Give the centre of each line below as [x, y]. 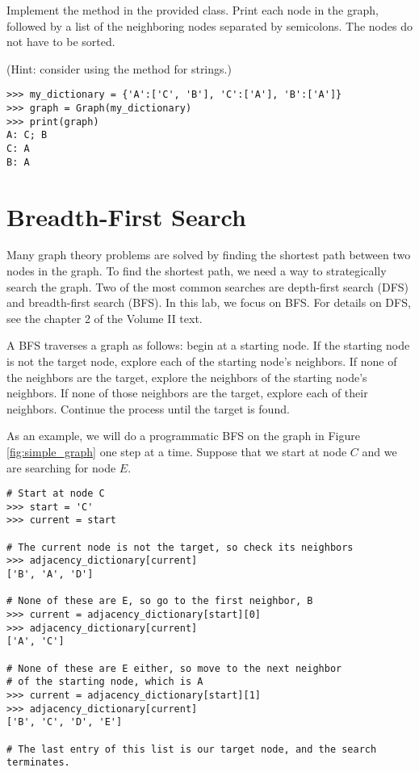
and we [379, 451]
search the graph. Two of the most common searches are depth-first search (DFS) [208, 286]
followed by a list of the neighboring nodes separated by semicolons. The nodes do [209, 25]
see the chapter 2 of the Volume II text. [105, 318]
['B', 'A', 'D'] [50, 575]
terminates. [38, 763]
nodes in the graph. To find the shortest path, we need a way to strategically [197, 271]
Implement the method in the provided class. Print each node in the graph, [193, 10]
